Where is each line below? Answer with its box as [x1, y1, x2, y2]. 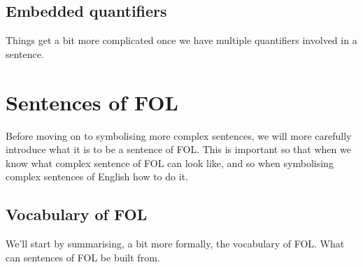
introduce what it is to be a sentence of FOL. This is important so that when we [6, 142, 351, 157]
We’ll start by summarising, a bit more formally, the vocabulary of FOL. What [6, 236, 345, 251]
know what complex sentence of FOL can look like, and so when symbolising [6, 155, 334, 170]
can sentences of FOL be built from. [6, 250, 160, 264]
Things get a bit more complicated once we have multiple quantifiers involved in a [6, 33, 357, 48]
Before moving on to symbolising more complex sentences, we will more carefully [6, 128, 352, 143]
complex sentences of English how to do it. [6, 169, 188, 184]
